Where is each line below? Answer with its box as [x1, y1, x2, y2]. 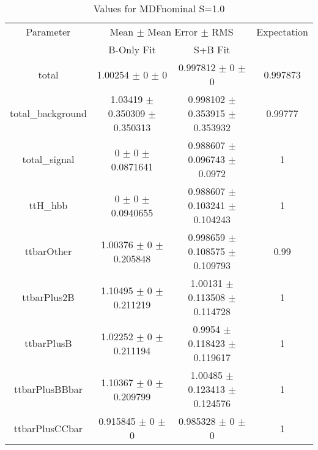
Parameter [26, 25, 71, 39]
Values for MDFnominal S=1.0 [93, 1, 225, 15]
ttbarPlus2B [22, 290, 75, 304]
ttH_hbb [29, 198, 68, 212]
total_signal [22, 152, 75, 166]
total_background [10, 106, 87, 120]
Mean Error [147, 25, 198, 39]
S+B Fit [194, 42, 231, 56]
